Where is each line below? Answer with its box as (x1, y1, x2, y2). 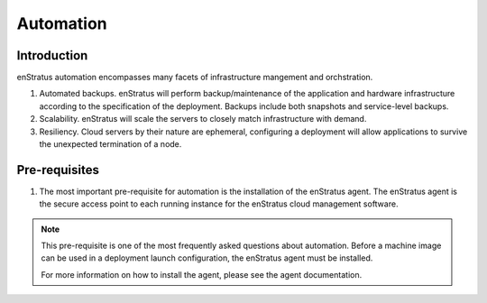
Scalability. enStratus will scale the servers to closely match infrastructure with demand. (39, 114, 367, 124)
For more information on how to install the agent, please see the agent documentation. (41, 269, 363, 280)
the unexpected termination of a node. (39, 139, 182, 150)
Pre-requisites (16, 162, 99, 178)
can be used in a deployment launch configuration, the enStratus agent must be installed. (41, 252, 373, 263)
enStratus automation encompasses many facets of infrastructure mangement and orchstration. (16, 72, 373, 83)
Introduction (16, 48, 88, 63)
